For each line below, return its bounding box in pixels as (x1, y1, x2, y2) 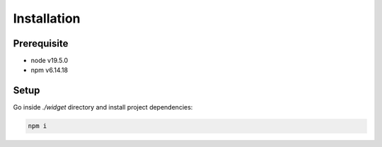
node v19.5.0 (30, 57, 69, 65)
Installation (13, 11, 81, 26)
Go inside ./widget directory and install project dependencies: (13, 103, 193, 112)
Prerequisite (13, 37, 69, 49)
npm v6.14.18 (30, 66, 69, 74)
